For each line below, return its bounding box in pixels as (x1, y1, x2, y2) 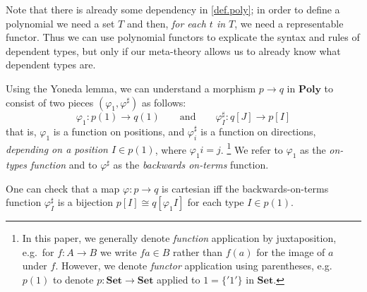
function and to (30, 157, 97, 172)
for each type (187, 195, 244, 209)
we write (100, 244, 137, 259)
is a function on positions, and (53, 123, 185, 138)
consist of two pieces (6, 95, 94, 109)
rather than (172, 244, 223, 259)
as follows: (141, 95, 186, 109)
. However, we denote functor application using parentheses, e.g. (55, 258, 332, 273)
